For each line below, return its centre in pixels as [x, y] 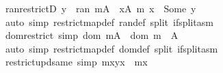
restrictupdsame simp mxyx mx [76, 62]
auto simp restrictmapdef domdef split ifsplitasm [112, 48]
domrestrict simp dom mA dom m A [92, 35]
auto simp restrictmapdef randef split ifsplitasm [109, 21]
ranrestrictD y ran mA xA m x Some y [101, 8]
